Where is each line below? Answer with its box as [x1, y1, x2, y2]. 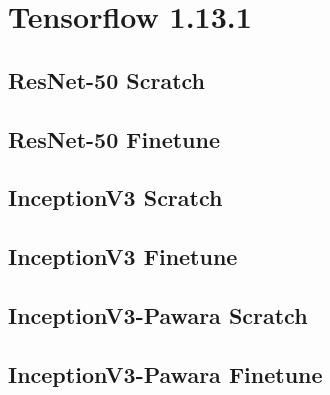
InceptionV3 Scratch [8, 182, 223, 213]
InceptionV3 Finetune [8, 241, 238, 272]
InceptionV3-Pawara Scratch [8, 299, 308, 330]
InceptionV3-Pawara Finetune [8, 358, 323, 389]
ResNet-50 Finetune [8, 123, 220, 154]
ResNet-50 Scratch [8, 64, 206, 95]
